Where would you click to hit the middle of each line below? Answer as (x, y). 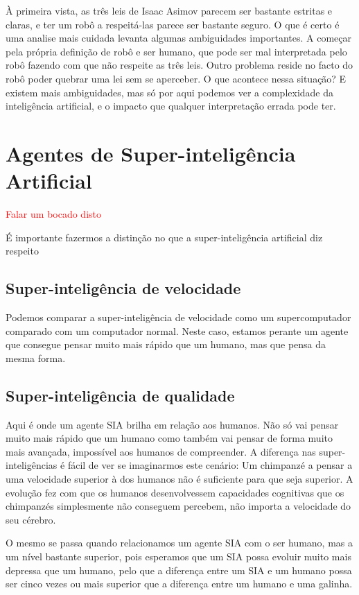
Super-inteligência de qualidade (120, 395)
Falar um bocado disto (53, 214)
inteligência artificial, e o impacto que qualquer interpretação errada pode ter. (171, 106)
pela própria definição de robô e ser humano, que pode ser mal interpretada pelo (176, 51)
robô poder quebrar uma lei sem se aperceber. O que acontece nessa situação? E (176, 78)
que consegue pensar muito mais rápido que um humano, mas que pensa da (166, 344)
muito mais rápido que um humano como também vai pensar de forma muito (169, 438)
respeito (22, 251)
